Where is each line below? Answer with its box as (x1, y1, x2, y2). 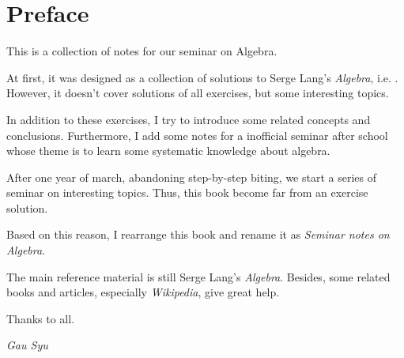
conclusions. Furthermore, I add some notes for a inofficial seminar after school (6, 126, 388, 143)
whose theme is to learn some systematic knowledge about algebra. (6, 142, 330, 159)
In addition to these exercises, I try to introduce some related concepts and (6, 111, 371, 127)
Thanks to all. (6, 310, 75, 326)
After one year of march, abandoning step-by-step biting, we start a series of (6, 168, 377, 185)
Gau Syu (6, 337, 48, 353)
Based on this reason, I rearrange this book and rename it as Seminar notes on (6, 226, 390, 243)
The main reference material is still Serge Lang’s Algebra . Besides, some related (6, 268, 391, 285)
